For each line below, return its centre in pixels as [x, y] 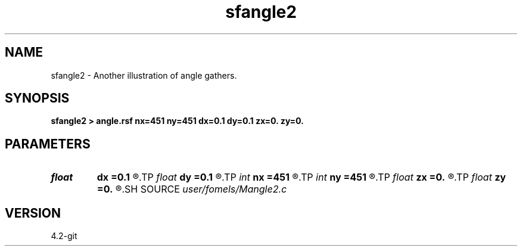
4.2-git [64, 236]
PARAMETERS [48, 144]
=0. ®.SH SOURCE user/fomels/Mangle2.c [192, 189]
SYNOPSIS [37, 98]
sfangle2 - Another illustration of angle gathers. [144, 75]
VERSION [33, 213]
